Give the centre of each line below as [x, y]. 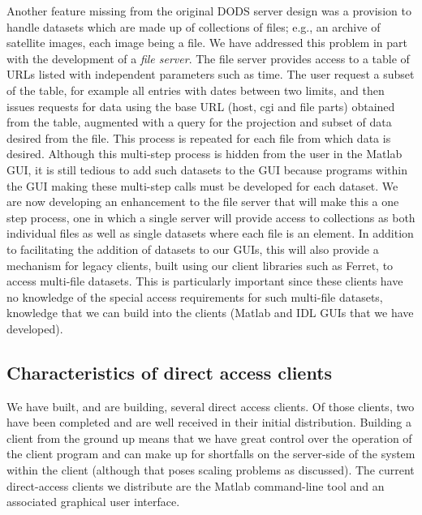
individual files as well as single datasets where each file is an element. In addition [210, 233]
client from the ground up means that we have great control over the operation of [209, 438]
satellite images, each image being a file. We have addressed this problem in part [207, 43]
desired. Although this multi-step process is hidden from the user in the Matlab [205, 154]
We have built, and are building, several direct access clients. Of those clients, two [211, 406]
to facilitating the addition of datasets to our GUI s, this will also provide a [193, 249]
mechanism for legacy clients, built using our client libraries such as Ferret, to [200, 265]
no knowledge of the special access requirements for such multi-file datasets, [195, 296]
